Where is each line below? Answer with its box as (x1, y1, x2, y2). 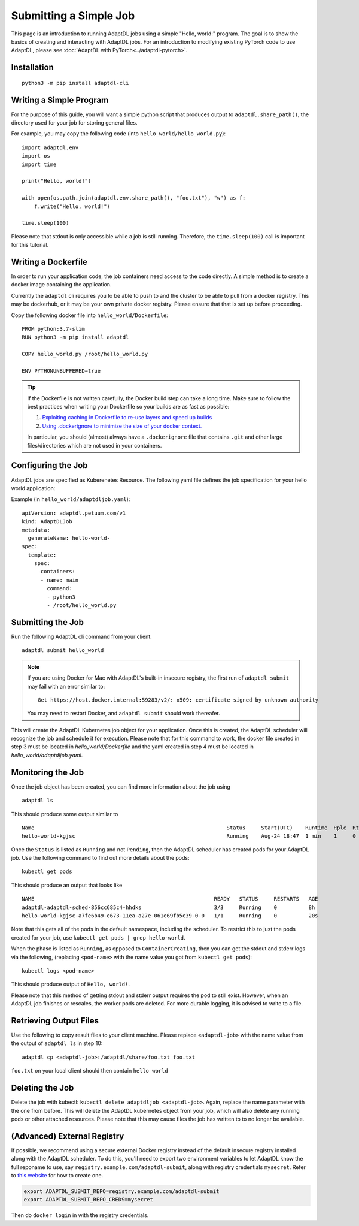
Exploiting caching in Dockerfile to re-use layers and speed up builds (42, 414, 212, 421)
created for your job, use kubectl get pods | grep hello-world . (11, 934, 185, 941)
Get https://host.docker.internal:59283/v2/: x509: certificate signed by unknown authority (38, 696, 319, 703)
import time (22, 161, 57, 168)
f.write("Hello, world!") (34, 203, 111, 210)
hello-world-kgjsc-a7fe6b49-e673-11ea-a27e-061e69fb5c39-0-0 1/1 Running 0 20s (22, 913, 318, 919)
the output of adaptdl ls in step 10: (11, 1040, 103, 1047)
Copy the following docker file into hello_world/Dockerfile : (11, 312, 169, 319)
